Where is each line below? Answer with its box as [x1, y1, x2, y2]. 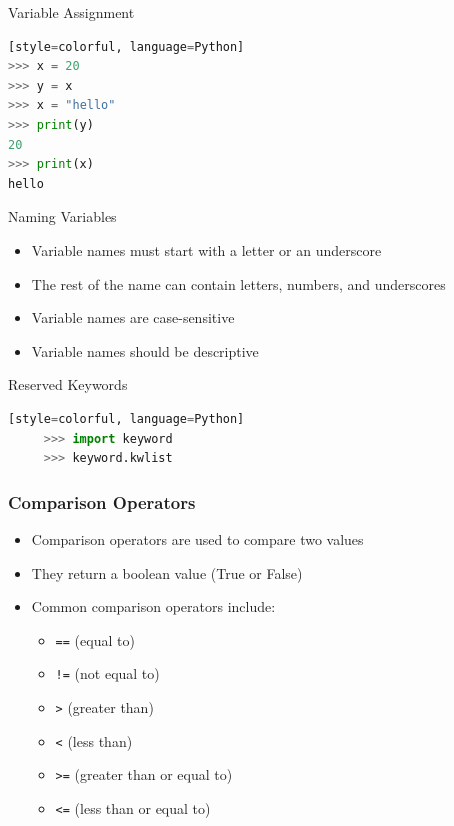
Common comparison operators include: [31, 596, 276, 617]
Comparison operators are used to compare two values [31, 528, 364, 549]
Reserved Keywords [8, 374, 128, 395]
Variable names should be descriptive [31, 340, 259, 361]
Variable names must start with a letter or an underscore [31, 239, 382, 260]
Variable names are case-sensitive [31, 307, 235, 328]
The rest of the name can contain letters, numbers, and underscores [31, 273, 446, 294]
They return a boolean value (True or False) [31, 562, 303, 583]
